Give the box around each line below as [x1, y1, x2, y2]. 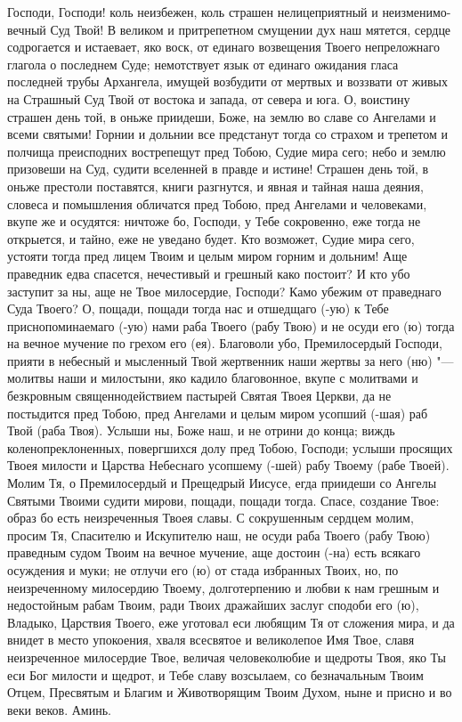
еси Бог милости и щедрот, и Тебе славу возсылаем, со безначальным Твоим [7, 665, 424, 684]
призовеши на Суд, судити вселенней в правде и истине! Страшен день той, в [7, 159, 429, 178]
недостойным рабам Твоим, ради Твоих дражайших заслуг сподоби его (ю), [7, 596, 419, 614]
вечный [7, 20, 46, 38]
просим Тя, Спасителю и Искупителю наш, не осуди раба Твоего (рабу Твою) [7, 525, 431, 544]
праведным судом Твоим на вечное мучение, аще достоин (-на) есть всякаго [7, 543, 421, 562]
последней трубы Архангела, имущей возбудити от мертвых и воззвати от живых [7, 72, 448, 91]
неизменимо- [382, 3, 451, 20]
